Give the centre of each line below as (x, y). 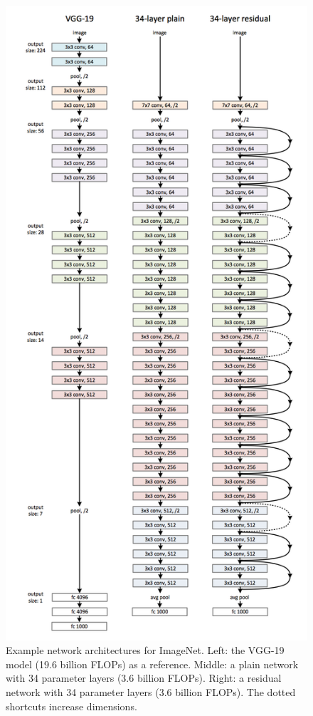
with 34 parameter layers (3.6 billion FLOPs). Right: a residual (144, 678)
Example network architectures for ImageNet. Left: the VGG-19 (145, 650)
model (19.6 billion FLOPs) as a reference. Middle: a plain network (152, 664)
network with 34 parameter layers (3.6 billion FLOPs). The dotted (151, 692)
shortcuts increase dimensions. (71, 706)
